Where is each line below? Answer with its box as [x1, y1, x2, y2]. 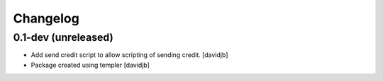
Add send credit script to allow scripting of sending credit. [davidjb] [30, 51, 228, 59]
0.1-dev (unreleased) [13, 31, 113, 44]
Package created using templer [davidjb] [30, 61, 150, 69]
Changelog [13, 11, 79, 26]
